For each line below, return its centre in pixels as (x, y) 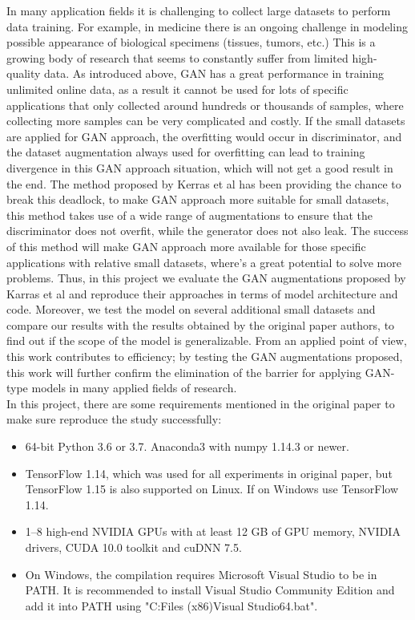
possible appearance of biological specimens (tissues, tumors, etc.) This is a (191, 42)
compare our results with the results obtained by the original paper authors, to (201, 324)
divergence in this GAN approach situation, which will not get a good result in (200, 167)
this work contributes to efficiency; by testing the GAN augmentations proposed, (205, 357)
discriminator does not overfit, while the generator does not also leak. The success (207, 231)
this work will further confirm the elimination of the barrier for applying (184, 372)
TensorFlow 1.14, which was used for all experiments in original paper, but (209, 473)
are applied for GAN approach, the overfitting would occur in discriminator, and (204, 136)
